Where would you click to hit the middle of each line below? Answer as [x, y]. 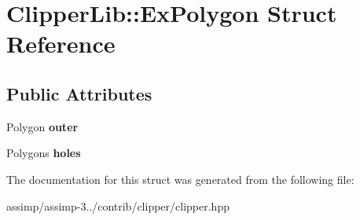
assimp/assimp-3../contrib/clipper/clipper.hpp [118, 205]
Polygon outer [42, 126]
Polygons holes [44, 153]
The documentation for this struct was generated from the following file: [180, 179]
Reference [61, 44]
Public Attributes [79, 93]
